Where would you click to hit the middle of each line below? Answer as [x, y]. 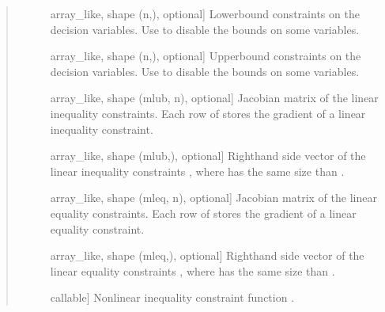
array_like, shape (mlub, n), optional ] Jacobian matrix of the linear [214, 98]
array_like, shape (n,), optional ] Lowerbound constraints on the [205, 13]
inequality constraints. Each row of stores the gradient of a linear [208, 113]
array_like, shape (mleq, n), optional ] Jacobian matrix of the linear [213, 198]
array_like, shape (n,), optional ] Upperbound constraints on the [206, 56]
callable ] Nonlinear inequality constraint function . [172, 297]
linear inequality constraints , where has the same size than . [197, 171]
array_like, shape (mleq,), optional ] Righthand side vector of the [207, 255]
